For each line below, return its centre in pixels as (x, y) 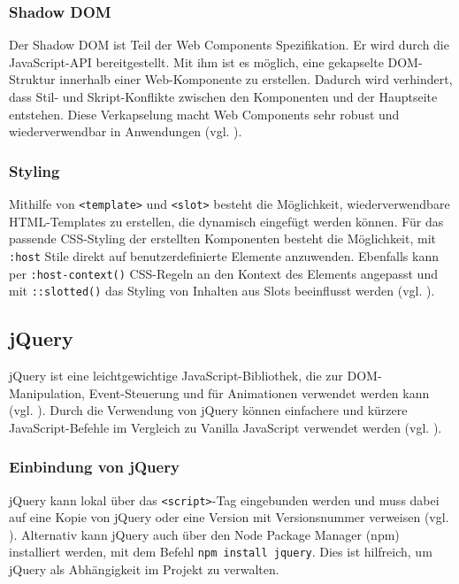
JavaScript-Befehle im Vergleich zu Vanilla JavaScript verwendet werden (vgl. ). (226, 427)
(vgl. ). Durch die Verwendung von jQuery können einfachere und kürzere (208, 410)
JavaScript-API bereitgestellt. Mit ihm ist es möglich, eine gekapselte (196, 61)
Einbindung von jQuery (94, 467)
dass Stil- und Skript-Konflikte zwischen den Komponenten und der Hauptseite (223, 96)
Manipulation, (47, 392)
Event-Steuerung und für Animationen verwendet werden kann (259, 392)
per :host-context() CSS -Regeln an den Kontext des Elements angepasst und (223, 273)
